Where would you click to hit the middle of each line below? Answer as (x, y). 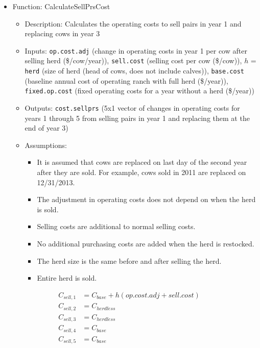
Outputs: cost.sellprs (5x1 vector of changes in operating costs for (132, 108)
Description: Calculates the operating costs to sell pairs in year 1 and (133, 23)
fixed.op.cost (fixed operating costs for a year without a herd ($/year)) (139, 91)
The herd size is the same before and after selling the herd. (129, 260)
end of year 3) (46, 128)
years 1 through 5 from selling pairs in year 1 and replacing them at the (137, 118)
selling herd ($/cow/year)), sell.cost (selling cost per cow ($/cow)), (133, 60)
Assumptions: (46, 145)
